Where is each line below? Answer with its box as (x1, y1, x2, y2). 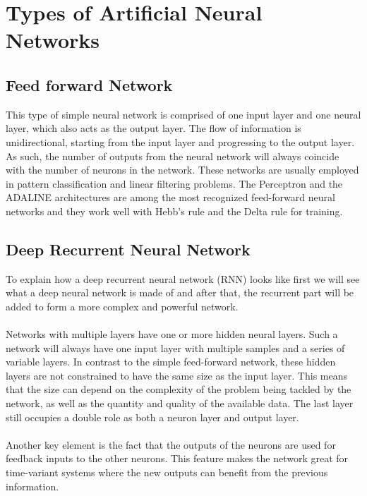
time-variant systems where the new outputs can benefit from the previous (6, 465, 328, 480)
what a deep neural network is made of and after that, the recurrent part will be (6, 285, 354, 300)
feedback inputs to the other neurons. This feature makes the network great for (6, 451, 349, 466)
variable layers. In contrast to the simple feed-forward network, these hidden (6, 354, 336, 369)
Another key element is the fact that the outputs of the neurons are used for (6, 437, 336, 452)
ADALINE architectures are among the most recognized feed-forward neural (6, 190, 335, 205)
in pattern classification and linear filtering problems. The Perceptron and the (6, 176, 343, 190)
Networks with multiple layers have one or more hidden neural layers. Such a (6, 327, 338, 341)
